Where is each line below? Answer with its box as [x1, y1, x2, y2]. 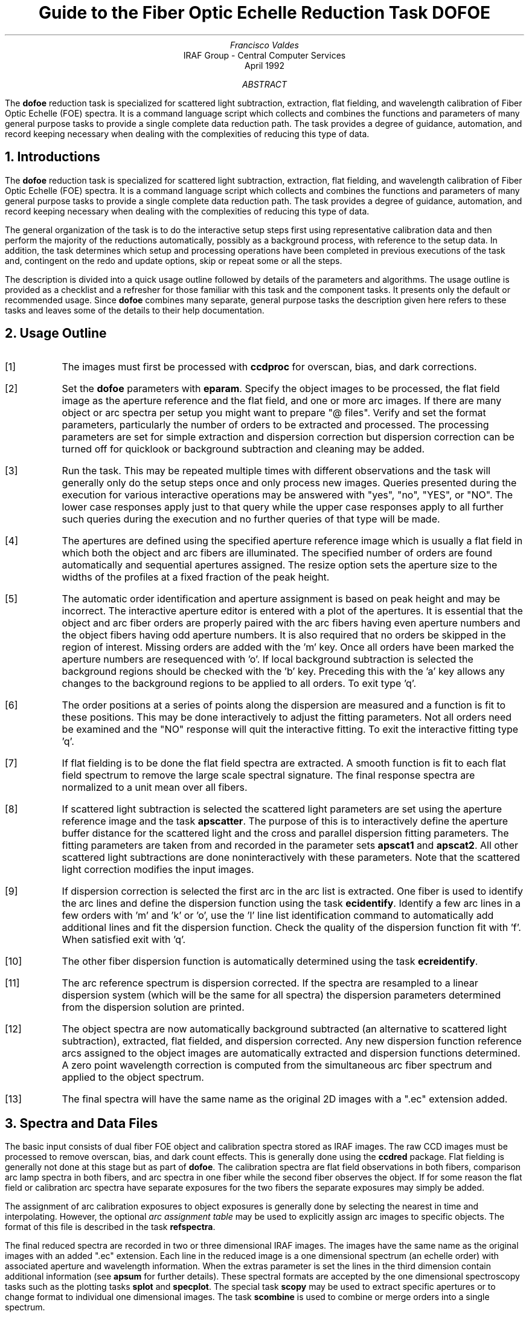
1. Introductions [5, 149, 100, 165]
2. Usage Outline [5, 326, 107, 341]
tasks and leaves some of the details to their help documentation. [5, 304, 264, 315]
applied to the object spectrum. [62, 1071, 204, 1084]
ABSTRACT [242, 79, 287, 89]
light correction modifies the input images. [62, 863, 254, 876]
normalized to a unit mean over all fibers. [62, 781, 248, 794]
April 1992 [245, 60, 284, 71]
